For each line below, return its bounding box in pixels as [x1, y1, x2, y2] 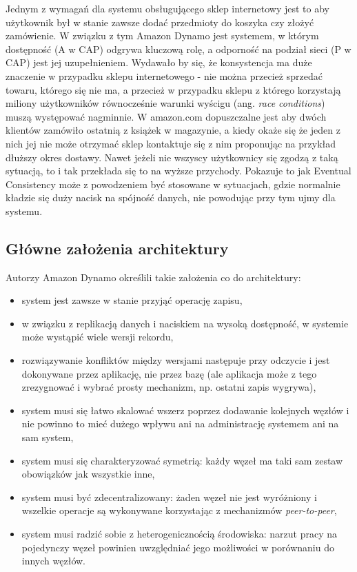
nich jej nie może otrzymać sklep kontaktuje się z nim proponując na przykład [6, 136, 336, 150]
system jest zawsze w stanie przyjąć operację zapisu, [21, 293, 243, 307]
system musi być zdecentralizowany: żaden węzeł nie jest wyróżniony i [21, 489, 317, 504]
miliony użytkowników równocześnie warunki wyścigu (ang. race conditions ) [6, 96, 325, 110]
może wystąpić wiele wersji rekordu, [21, 329, 174, 344]
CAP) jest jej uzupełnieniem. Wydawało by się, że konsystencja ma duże [6, 55, 312, 70]
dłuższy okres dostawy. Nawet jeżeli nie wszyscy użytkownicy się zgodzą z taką [6, 150, 338, 164]
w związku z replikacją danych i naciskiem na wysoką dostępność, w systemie [21, 316, 349, 330]
